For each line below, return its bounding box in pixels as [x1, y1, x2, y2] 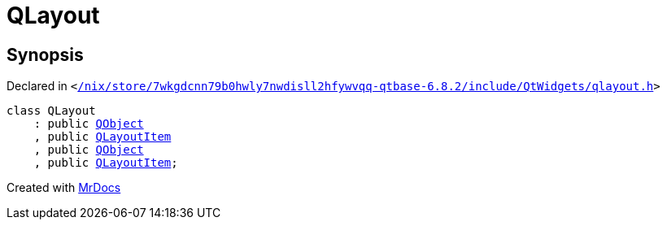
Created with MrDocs [7, 180, 121, 195]
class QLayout [7, 104, 96, 118]
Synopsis [7, 44, 84, 65]
